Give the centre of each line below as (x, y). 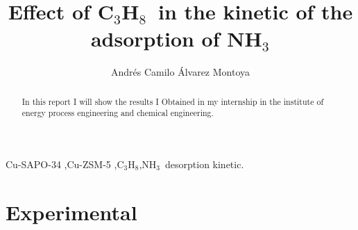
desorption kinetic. (205, 164)
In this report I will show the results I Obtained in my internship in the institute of (173, 101)
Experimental (71, 212)
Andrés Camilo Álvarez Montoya (180, 72)
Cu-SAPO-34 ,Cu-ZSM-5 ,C (65, 164)
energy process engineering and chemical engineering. (118, 113)
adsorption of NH (176, 39)
